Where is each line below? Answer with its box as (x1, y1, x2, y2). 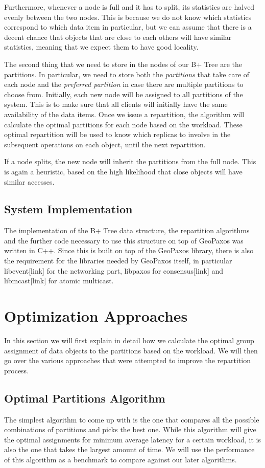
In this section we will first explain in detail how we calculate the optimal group (4, 335, 254, 345)
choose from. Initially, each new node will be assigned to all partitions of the (4, 88, 243, 99)
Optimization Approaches (4, 305, 188, 326)
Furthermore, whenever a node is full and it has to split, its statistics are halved (4, 2, 255, 12)
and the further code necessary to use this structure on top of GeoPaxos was (4, 235, 244, 246)
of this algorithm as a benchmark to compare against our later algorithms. (4, 454, 237, 464)
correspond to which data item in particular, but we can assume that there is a (4, 21, 252, 32)
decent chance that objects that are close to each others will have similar (4, 31, 232, 42)
